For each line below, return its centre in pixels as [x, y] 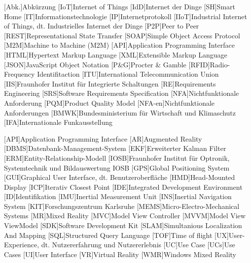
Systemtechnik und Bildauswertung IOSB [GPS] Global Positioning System [117, 167]
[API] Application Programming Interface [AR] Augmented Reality [103, 138]
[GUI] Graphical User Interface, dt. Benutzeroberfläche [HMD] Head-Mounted [120, 177]
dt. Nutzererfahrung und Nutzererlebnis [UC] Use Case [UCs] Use [138, 245]
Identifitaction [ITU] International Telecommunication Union [128, 74]
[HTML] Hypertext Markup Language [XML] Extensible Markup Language [116, 54]
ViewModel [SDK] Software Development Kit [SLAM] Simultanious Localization [123, 225]
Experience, [22, 245]
